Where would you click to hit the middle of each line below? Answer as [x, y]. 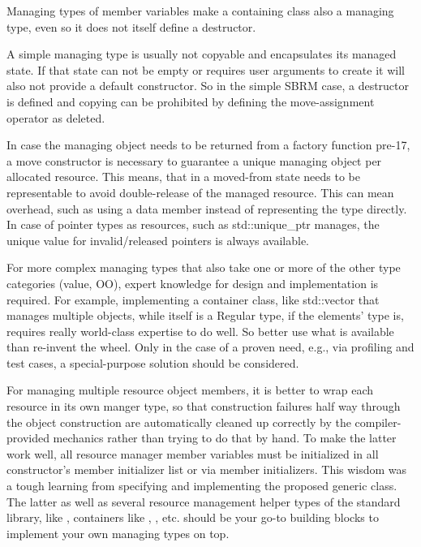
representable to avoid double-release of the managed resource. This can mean [200, 192]
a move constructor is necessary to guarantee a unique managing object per [194, 160]
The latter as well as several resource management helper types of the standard [204, 501]
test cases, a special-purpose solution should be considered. [153, 362]
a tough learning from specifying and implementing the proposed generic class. [202, 486]
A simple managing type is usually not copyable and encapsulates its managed [202, 54]
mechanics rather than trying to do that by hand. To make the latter [225, 438]
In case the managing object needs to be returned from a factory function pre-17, [208, 145]
